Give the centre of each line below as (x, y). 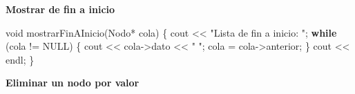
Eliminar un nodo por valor (73, 83)
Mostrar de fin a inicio (60, 9)
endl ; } (20, 59)
